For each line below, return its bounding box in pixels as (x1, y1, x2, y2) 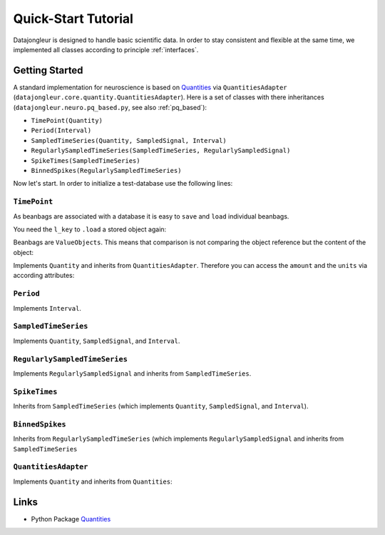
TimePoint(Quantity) (31, 116, 103, 125)
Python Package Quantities (31, 514, 111, 523)
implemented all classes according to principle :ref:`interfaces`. (13, 45, 199, 54)
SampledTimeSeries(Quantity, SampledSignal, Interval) (31, 136, 227, 144)
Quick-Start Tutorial (13, 11, 133, 26)
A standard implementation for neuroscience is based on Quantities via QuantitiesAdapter (13, 83, 287, 91)
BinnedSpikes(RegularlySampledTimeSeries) (31, 166, 182, 174)
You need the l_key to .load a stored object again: (13, 225, 167, 234)
